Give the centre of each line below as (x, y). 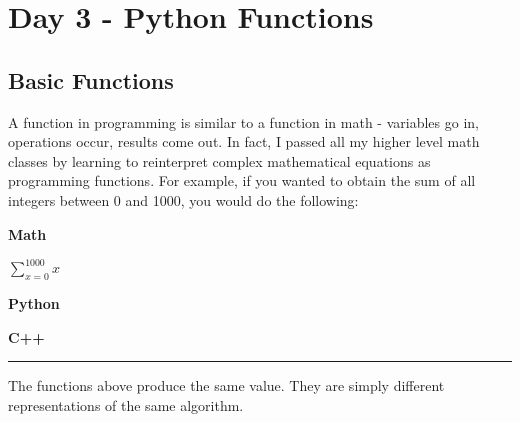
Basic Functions (91, 79)
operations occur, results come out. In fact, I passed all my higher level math (244, 141)
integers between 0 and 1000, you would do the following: (183, 199)
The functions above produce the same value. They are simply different (226, 385)
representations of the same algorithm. (126, 404)
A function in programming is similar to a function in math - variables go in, (243, 121)
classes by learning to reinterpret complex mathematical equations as (219, 160)
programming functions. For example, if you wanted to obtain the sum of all (242, 180)
